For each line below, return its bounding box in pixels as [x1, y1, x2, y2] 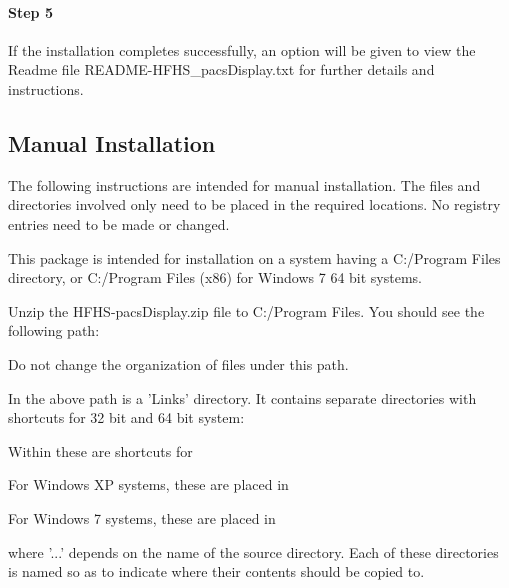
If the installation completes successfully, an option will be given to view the [8, 39, 476, 60]
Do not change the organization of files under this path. [8, 353, 349, 374]
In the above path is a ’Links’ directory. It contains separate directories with [8, 387, 477, 408]
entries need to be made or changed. [8, 213, 230, 234]
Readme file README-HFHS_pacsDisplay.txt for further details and [8, 59, 435, 80]
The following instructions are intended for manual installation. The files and [8, 174, 481, 195]
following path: [8, 320, 100, 341]
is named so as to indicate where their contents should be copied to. [8, 561, 425, 582]
